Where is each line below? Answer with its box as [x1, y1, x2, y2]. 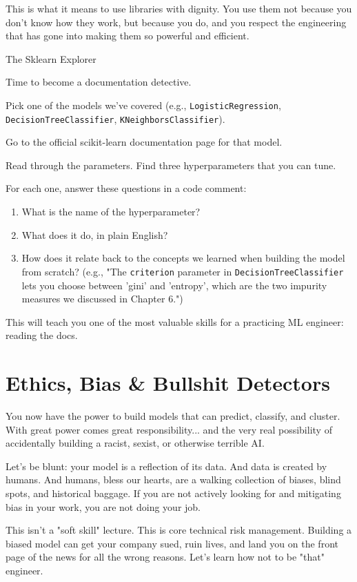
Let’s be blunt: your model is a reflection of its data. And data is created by [6, 458, 327, 473]
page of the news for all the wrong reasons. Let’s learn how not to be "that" [6, 550, 325, 564]
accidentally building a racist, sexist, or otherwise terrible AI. [6, 436, 265, 450]
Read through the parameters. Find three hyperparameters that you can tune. [6, 157, 336, 172]
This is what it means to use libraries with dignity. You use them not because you [6, 1, 352, 15]
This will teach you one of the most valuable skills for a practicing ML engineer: [6, 314, 344, 329]
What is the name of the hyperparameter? [21, 204, 201, 219]
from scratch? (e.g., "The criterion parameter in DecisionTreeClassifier [21, 264, 344, 278]
